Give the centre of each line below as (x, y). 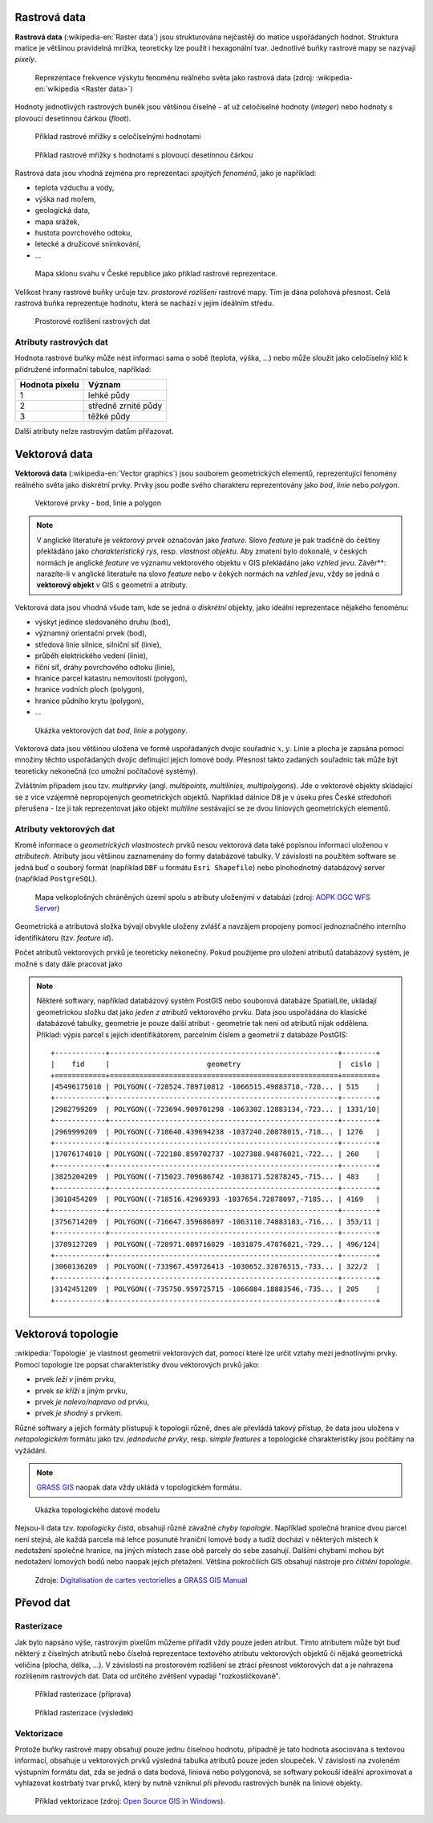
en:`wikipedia (57, 89)
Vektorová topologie (67, 1334)
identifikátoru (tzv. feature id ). (64, 938)
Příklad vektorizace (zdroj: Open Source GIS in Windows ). (130, 1801)
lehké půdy (109, 395)
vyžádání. (31, 1450)
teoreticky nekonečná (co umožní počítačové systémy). (106, 770)
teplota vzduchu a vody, (75, 188)
